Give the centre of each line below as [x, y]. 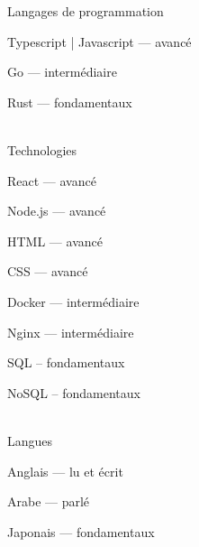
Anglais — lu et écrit [65, 471]
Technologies [42, 149]
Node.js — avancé [57, 211]
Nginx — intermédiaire [71, 332]
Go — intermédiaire [62, 72]
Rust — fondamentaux [70, 102]
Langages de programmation [86, 11]
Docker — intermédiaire [73, 301]
